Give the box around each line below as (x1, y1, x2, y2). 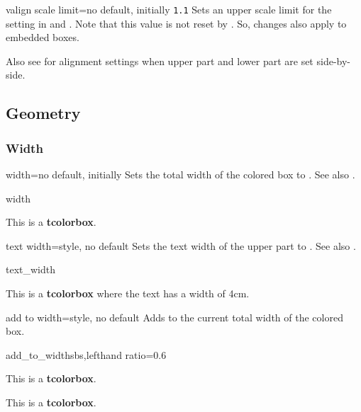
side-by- (316, 53, 350, 68)
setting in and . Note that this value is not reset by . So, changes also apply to (6, 16, 347, 30)
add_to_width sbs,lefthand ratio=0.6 (6, 347, 167, 362)
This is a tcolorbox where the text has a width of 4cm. (6, 286, 250, 300)
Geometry (6, 102, 81, 124)
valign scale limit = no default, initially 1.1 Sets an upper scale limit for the (6, 2, 332, 16)
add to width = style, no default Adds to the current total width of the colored (6, 309, 343, 324)
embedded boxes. (6, 30, 79, 45)
